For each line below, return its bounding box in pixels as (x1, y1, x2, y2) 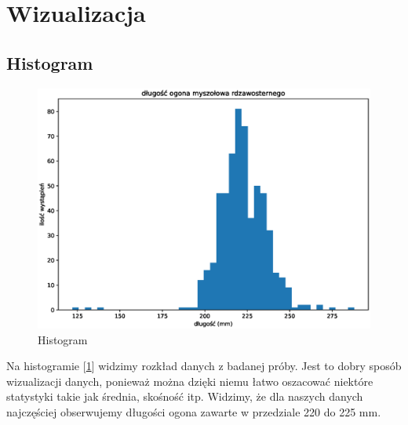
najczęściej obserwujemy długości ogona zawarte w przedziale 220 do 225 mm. (6, 403, 381, 420)
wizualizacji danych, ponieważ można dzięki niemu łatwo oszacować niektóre (6, 372, 373, 389)
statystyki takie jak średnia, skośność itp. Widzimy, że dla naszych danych (6, 388, 363, 405)
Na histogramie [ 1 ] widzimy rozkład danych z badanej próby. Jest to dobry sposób (6, 358, 402, 374)
